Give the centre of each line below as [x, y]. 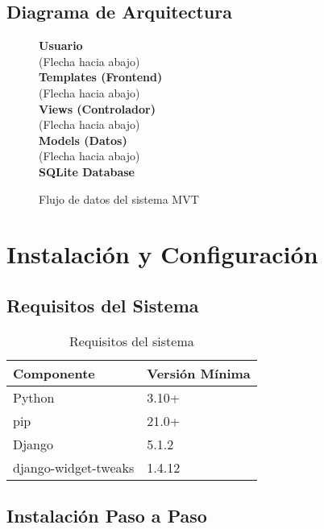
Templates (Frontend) [101, 77]
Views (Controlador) [97, 108]
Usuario [61, 45]
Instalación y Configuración [162, 254]
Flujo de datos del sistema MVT [119, 198]
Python [34, 397]
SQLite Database [87, 171]
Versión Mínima [199, 373]
